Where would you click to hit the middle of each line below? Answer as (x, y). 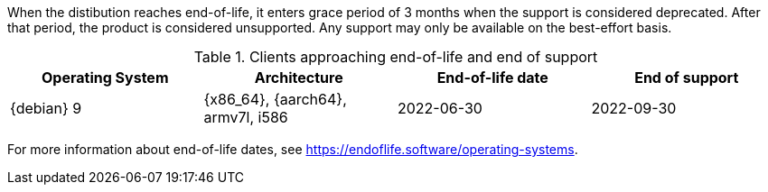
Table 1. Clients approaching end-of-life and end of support (396, 57)
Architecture (299, 78)
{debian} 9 (46, 108)
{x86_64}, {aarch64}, (275, 99)
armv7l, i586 (246, 117)
